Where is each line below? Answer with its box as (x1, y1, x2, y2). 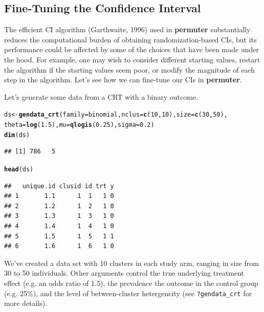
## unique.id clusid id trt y (4, 182, 114, 190)
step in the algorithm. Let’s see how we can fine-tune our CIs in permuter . (4, 74, 242, 85)
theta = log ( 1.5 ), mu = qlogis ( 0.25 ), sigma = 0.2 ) (4, 121, 155, 129)
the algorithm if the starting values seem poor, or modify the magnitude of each (4, 64, 255, 75)
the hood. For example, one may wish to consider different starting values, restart (4, 54, 260, 64)
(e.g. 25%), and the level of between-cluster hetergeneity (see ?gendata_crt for (4, 287, 252, 298)
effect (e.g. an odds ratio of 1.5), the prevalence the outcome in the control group (4, 277, 258, 288)
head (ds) (4, 165, 34, 173)
